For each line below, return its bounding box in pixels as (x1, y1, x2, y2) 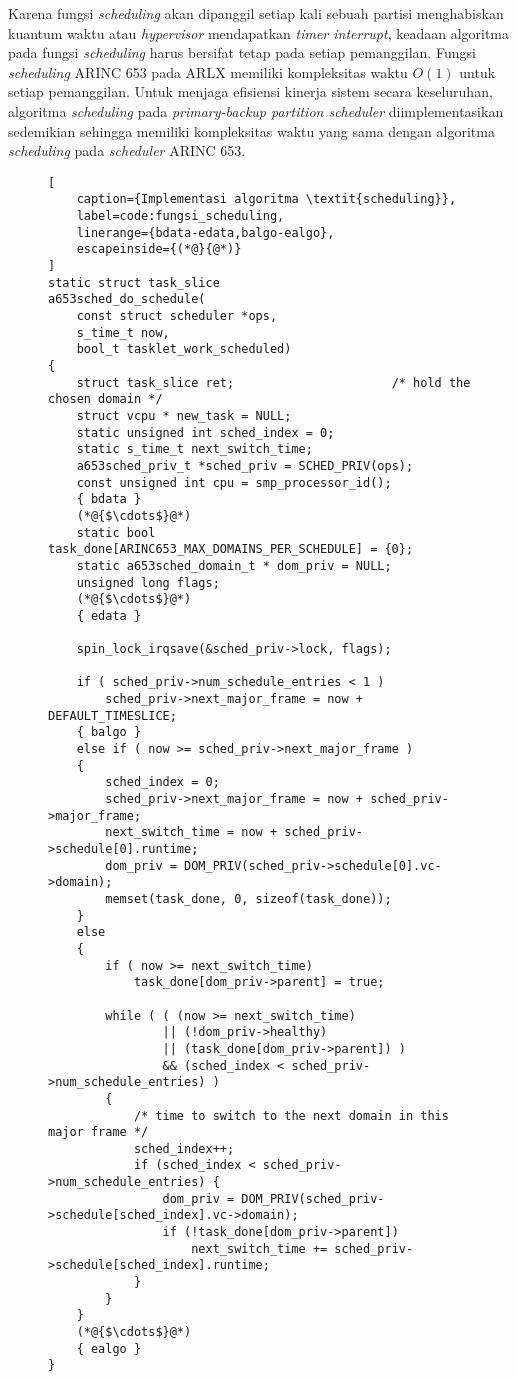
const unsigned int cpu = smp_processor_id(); (76, 475, 392, 490)
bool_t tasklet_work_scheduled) (76, 342, 292, 357)
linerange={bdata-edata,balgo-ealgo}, (76, 225, 335, 240)
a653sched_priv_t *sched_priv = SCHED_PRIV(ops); (76, 458, 414, 473)
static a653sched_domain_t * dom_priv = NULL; (76, 558, 392, 573)
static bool (76, 525, 156, 540)
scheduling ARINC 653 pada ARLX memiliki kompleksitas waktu (8, 61, 408, 82)
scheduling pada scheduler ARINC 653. (8, 140, 246, 161)
